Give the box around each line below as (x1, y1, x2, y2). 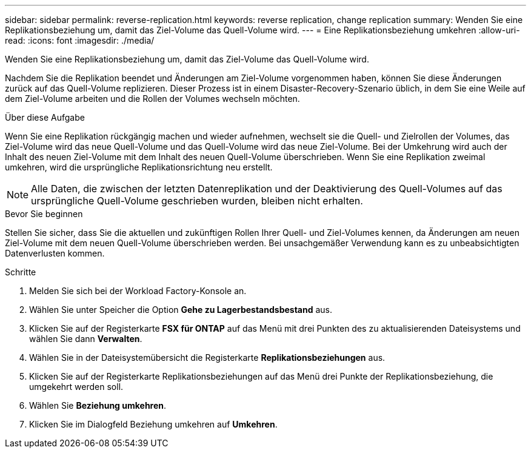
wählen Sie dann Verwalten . (29, 334, 142, 344)
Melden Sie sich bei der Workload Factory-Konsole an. (29, 286, 247, 296)
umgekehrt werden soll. (29, 381, 124, 392)
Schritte (5, 267, 36, 277)
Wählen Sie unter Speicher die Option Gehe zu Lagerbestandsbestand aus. (29, 304, 332, 315)
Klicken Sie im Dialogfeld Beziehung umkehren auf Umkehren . (29, 419, 278, 429)
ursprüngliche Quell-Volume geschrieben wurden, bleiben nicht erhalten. (31, 195, 363, 207)
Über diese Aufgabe (5, 112, 85, 122)
